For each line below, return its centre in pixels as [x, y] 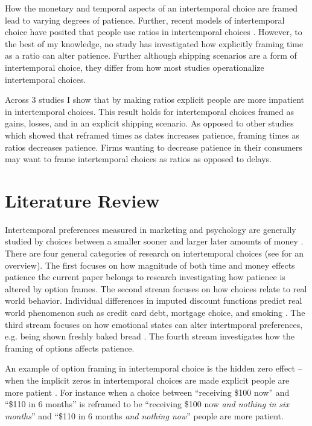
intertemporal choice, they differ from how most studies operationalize [135, 67]
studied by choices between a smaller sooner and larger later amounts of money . [154, 241]
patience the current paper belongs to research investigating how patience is [145, 277]
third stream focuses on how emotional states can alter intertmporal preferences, [154, 324]
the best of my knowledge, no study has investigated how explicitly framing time [154, 43]
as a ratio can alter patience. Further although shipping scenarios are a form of [151, 55]
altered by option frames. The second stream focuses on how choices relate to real [156, 288]
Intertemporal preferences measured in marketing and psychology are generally [151, 229]
